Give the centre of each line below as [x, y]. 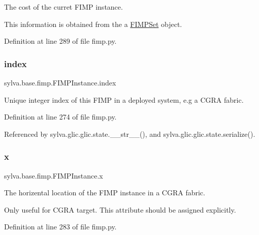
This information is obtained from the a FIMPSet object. [93, 24]
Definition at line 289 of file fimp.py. [60, 41]
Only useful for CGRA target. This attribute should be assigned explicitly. [120, 209]
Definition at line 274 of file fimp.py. [60, 117]
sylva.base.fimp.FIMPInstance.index [60, 82]
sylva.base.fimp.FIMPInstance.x [54, 175]
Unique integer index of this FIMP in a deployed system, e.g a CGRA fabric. [124, 99]
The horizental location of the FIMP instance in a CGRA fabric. [105, 193]
